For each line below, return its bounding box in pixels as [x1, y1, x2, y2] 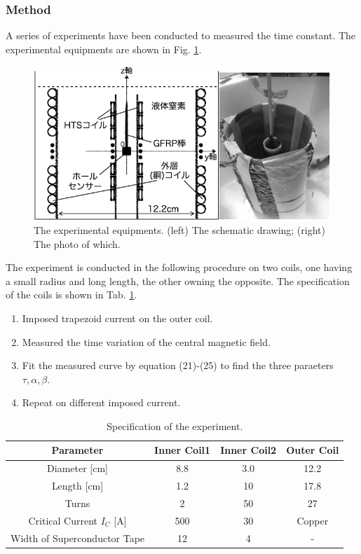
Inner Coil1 [154, 443, 211, 457]
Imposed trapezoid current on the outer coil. [22, 310, 213, 325]
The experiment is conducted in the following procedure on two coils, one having [6, 260, 353, 275]
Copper [297, 513, 329, 527]
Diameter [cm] [47, 461, 109, 476]
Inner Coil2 [220, 443, 277, 457]
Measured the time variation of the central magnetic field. [22, 334, 271, 349]
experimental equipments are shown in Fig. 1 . [6, 41, 202, 56]
